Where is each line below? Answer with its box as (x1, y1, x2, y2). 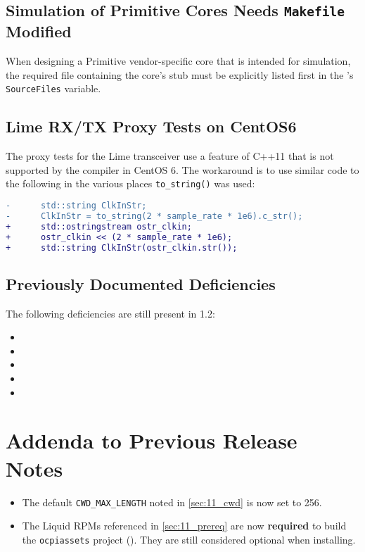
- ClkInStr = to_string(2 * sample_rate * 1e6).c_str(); (6, 211, 303, 221)
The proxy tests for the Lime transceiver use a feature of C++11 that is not (6, 149, 334, 163)
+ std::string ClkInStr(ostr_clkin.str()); (6, 242, 238, 253)
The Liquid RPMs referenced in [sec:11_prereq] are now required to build (22, 518, 347, 533)
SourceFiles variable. (6, 81, 101, 96)
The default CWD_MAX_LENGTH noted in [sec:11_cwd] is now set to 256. (22, 494, 322, 509)
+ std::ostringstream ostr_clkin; (6, 221, 192, 232)
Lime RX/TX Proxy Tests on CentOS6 (6, 115, 297, 137)
